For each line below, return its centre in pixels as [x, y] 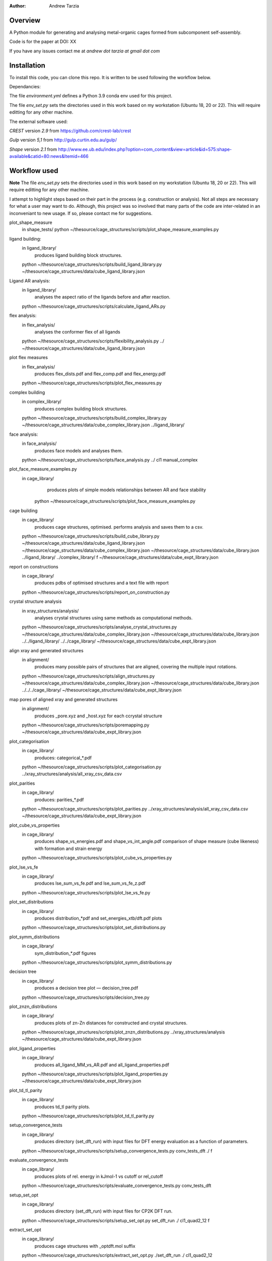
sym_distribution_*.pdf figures [65, 953]
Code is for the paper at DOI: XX [43, 42]
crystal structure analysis [36, 601]
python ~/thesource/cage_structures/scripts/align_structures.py [88, 676]
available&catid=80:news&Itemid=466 [49, 156]
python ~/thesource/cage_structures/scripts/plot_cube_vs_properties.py [97, 858]
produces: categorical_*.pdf [63, 758]
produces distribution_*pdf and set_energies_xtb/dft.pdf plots [98, 918]
